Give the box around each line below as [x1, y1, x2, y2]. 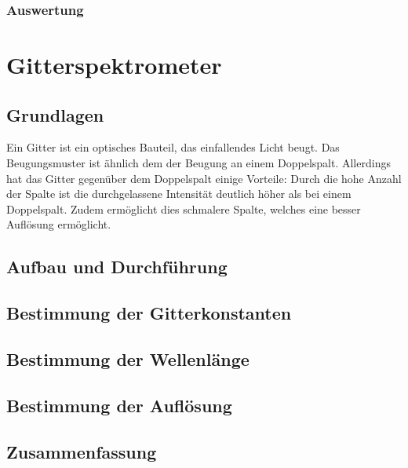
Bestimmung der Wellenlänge [6, 346, 250, 371]
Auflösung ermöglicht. [6, 216, 111, 232]
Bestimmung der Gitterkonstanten [6, 301, 292, 325]
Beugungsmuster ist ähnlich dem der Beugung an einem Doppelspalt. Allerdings [6, 155, 391, 171]
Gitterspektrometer [6, 49, 222, 81]
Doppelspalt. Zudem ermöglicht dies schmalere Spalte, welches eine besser [6, 200, 361, 217]
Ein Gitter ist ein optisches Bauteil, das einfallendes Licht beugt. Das [6, 139, 340, 155]
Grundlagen [6, 102, 104, 126]
